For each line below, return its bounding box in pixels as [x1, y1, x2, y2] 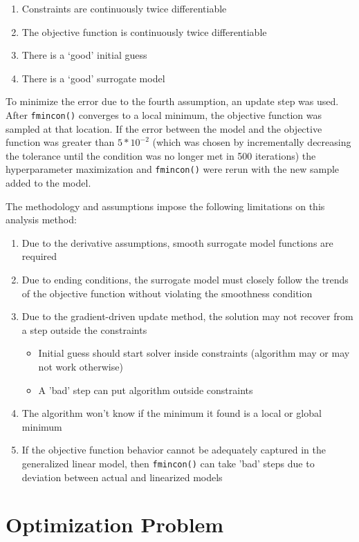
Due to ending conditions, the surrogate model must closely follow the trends [21, 272, 349, 287]
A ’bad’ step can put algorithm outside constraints [38, 382, 253, 397]
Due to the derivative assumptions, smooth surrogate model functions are [21, 235, 333, 250]
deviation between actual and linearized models [21, 469, 223, 484]
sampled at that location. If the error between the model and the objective [6, 121, 322, 135]
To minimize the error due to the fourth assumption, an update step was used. [6, 94, 339, 109]
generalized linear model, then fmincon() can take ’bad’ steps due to [21, 456, 315, 470]
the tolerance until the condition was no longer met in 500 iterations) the [6, 148, 316, 162]
